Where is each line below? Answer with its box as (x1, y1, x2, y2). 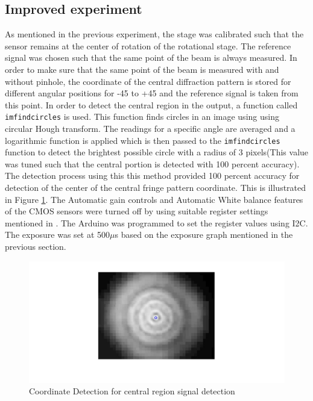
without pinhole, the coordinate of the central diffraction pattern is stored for (5, 75, 291, 87)
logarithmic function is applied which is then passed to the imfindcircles (5, 134, 280, 146)
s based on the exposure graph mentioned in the (115, 228, 293, 241)
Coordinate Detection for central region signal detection (29, 385, 235, 397)
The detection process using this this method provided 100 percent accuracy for (5, 169, 300, 182)
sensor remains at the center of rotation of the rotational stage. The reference (5, 39, 291, 52)
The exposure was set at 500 (5, 228, 110, 241)
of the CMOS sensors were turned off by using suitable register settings (5, 205, 268, 217)
